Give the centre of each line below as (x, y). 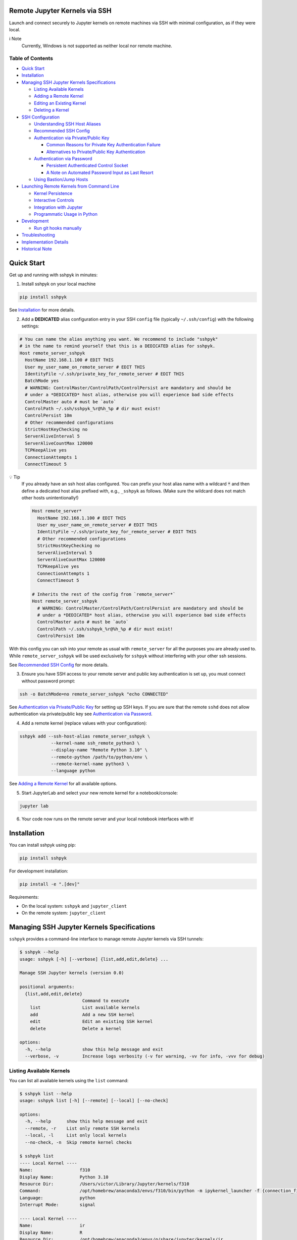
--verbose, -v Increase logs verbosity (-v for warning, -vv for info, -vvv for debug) (145, 1056)
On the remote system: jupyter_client (64, 913)
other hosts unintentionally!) (50, 498)
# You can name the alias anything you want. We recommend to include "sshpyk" (119, 339)
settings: (30, 326)
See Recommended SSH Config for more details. (59, 665)
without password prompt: (48, 681)
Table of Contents (31, 59)
